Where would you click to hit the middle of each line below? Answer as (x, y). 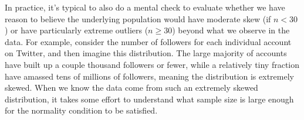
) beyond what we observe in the (231, 30)
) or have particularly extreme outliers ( (77, 30)
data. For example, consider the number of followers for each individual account (148, 41)
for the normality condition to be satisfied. (81, 110)
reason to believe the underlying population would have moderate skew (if (138, 18)
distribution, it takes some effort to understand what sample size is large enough (149, 99)
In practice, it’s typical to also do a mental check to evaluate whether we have (145, 7)
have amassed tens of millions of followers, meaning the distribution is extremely (149, 76)
